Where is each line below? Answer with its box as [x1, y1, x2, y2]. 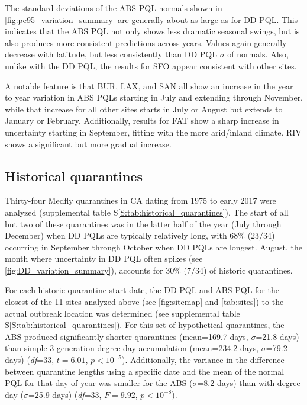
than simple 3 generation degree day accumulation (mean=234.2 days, [5, 342, 259, 354]
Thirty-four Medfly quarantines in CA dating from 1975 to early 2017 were [5, 194, 276, 207]
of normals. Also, [227, 48, 289, 60]
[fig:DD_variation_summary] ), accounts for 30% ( [5, 263, 187, 276]
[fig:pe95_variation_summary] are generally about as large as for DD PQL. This [5, 13, 298, 25]
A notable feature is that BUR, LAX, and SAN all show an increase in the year [5, 79, 293, 92]
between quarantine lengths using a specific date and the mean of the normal [5, 365, 285, 377]
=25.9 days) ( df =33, [28, 388, 102, 400]
